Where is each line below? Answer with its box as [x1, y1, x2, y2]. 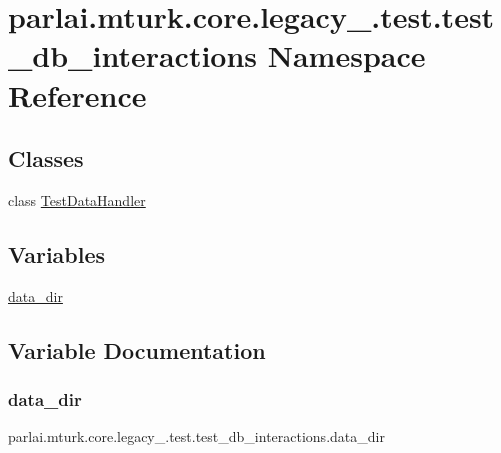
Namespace [267, 35, 426, 76]
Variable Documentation [8, 334, 266, 365]
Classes [8, 143, 84, 174]
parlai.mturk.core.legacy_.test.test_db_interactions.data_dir [8, 426, 385, 447]
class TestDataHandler [8, 189, 146, 210]
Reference [8, 74, 147, 115]
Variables [8, 238, 106, 269]
